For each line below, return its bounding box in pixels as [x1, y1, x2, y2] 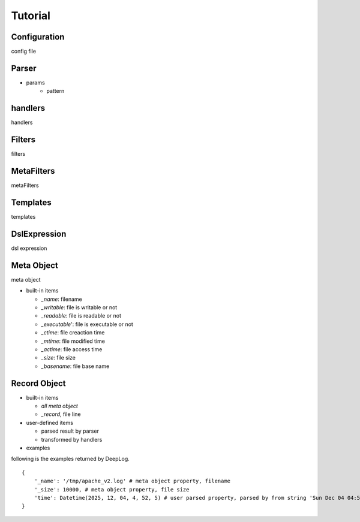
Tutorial [11, 9, 51, 22]
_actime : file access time [41, 345, 103, 353]
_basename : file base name [41, 363, 110, 370]
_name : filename [41, 295, 82, 303]
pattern [46, 87, 65, 95]
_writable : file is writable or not [41, 303, 118, 311]
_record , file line [41, 411, 81, 418]
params [26, 79, 45, 86]
